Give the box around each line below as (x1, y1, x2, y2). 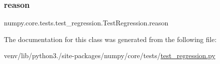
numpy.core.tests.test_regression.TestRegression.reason (4, 18, 169, 28)
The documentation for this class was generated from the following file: (4, 34, 217, 44)
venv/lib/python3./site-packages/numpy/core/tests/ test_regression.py (4, 50, 216, 61)
